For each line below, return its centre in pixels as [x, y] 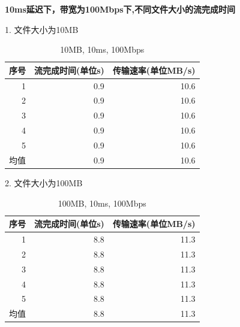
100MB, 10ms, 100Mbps [102, 203]
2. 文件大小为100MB [44, 182]
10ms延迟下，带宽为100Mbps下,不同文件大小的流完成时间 [120, 9]
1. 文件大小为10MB [42, 29]
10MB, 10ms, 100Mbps [102, 49]
